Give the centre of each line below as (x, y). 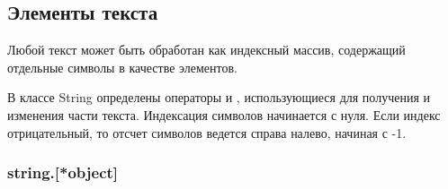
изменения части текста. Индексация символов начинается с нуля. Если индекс (224, 114)
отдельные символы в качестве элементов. (122, 67)
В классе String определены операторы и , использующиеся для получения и (219, 97)
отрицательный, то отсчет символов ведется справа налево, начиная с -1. (207, 132)
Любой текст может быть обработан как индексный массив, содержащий (206, 50)
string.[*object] (63, 172)
